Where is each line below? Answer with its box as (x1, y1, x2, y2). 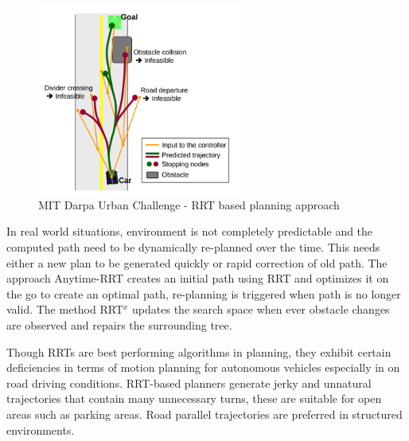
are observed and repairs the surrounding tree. (6, 316, 232, 333)
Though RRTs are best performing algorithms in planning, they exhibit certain (6, 343, 391, 360)
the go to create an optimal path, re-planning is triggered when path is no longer (6, 285, 401, 302)
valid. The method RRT (6, 301, 123, 318)
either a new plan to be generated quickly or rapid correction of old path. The (6, 254, 388, 271)
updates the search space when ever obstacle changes (132, 301, 390, 318)
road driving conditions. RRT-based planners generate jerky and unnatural (6, 374, 372, 391)
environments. (6, 421, 75, 438)
